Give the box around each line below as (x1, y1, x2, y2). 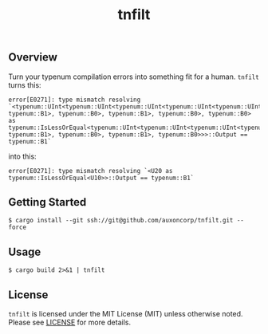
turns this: (8, 80, 41, 89)
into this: (8, 151, 37, 161)
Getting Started (8, 195, 87, 209)
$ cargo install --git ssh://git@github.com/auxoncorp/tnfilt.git (8, 217, 234, 225)
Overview (8, 50, 58, 65)
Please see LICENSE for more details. (8, 317, 132, 328)
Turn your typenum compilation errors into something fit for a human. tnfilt (8, 72, 259, 81)
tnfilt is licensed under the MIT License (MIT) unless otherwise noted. (8, 309, 243, 319)
